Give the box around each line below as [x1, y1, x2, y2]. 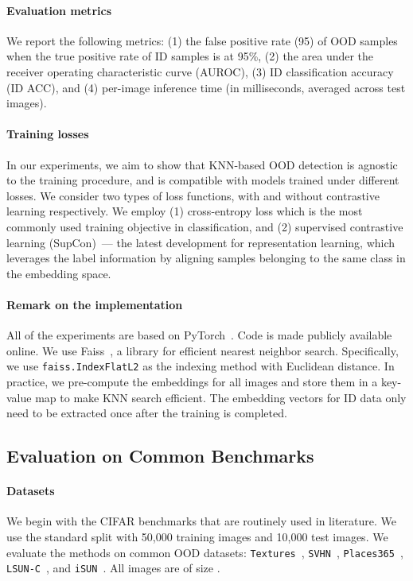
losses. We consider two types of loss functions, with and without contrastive [6, 187, 380, 203]
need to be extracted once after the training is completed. [6, 405, 287, 421]
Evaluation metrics [6, 2, 111, 18]
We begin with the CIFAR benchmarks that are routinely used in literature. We [6, 513, 396, 529]
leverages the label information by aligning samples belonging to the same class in [6, 250, 406, 266]
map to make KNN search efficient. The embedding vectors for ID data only [35, 389, 407, 405]
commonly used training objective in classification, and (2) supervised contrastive [6, 218, 403, 234]
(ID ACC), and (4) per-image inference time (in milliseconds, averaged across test [6, 79, 406, 95]
